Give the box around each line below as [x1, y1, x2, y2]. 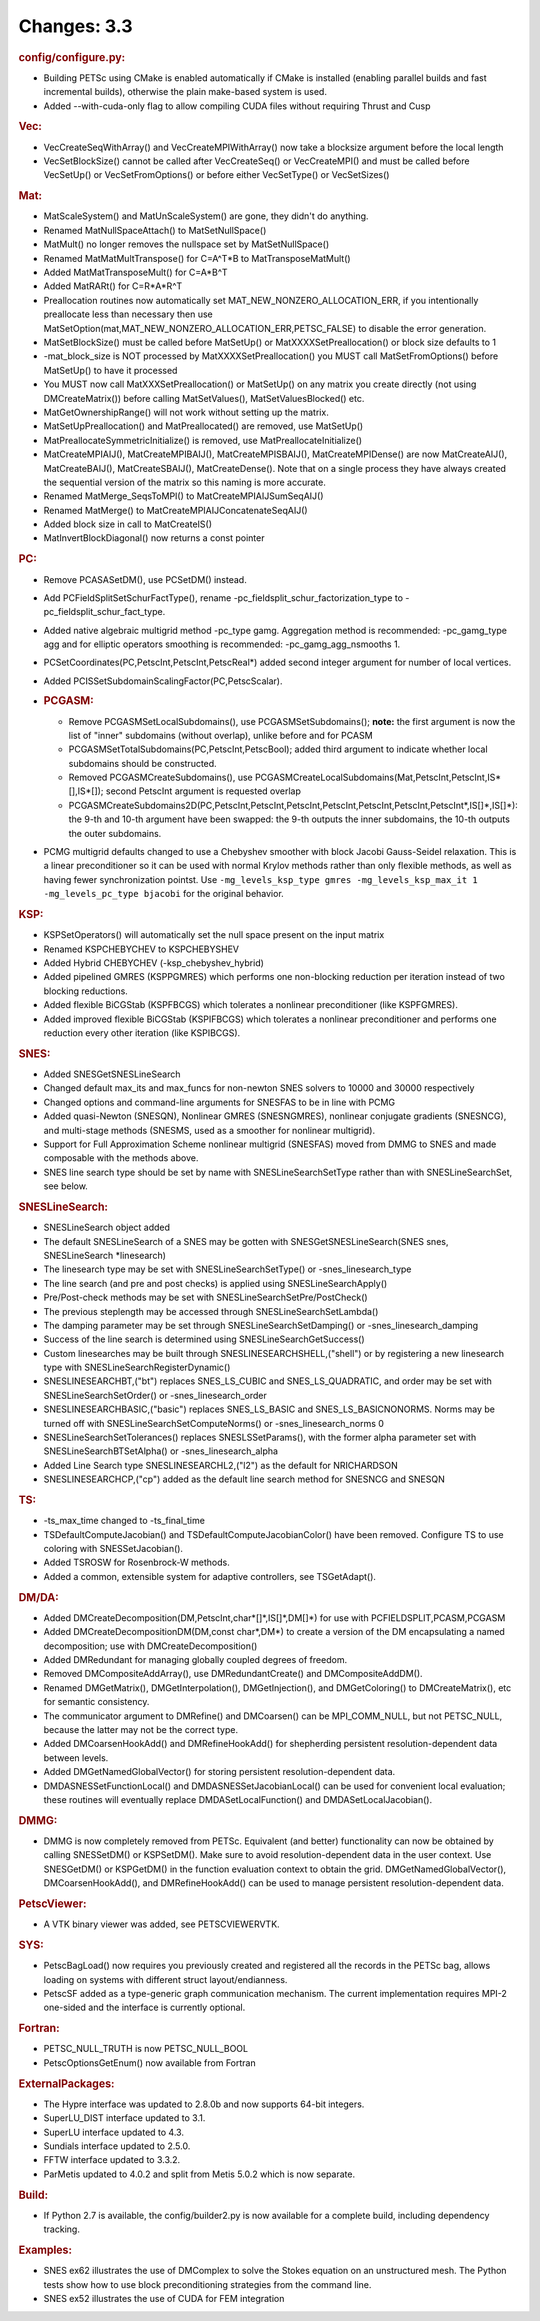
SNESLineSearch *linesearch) [43, 1249, 167, 1261]
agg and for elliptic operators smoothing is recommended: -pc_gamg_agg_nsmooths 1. [43, 638, 401, 650]
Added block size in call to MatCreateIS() [43, 518, 213, 530]
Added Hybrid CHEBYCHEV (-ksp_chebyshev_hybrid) [43, 957, 265, 969]
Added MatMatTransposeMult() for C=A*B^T [43, 266, 229, 279]
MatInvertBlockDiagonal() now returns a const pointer [43, 532, 265, 544]
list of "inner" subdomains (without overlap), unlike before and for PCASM [68, 729, 374, 741]
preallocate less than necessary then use [43, 308, 214, 320]
